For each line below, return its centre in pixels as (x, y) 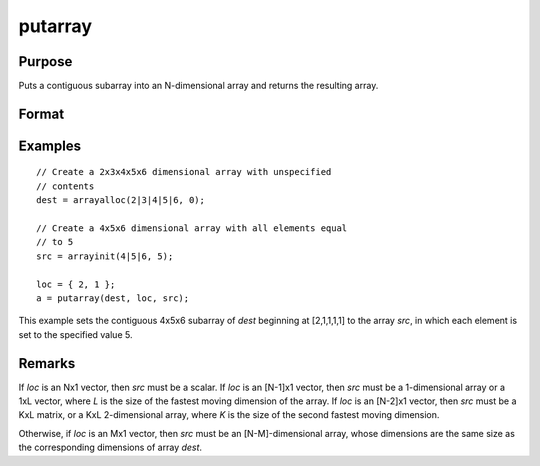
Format (41, 113)
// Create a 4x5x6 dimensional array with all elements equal (192, 228)
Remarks (47, 363)
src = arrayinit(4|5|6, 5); (105, 256)
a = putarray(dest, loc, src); (113, 298)
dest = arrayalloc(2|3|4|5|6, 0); (120, 200)
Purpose (45, 61)
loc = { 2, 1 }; (76, 284)
